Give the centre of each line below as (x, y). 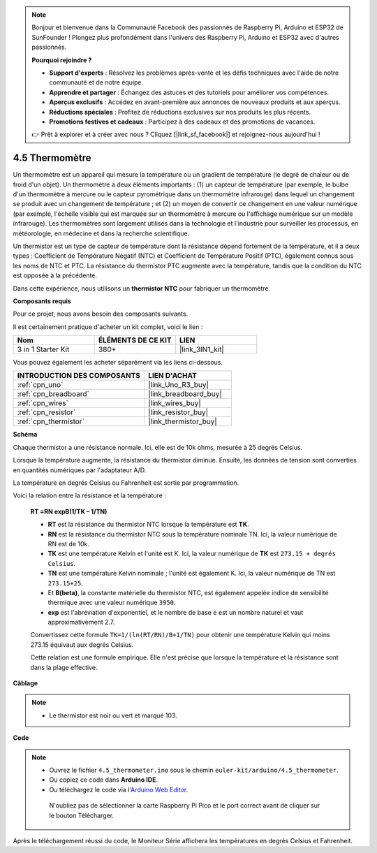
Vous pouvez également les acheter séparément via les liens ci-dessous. (118, 363)
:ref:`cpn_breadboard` (53, 394)
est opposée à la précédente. (55, 275)
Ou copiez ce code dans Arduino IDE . (104, 780)
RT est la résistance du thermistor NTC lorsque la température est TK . (148, 525)
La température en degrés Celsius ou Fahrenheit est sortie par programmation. (126, 483)
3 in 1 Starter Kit (43, 349)
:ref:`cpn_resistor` (46, 412)
